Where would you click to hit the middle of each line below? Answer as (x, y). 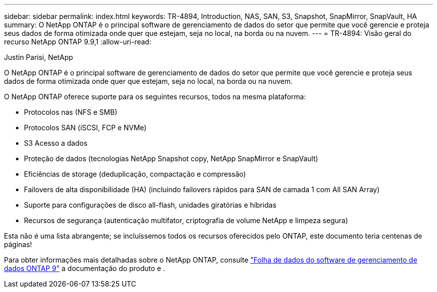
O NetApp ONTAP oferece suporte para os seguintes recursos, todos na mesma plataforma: (155, 97)
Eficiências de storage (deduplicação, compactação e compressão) (135, 174)
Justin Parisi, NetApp (39, 57)
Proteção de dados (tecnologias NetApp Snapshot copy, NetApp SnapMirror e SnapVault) (171, 158)
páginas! (18, 244)
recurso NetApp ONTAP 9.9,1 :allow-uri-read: (78, 42)
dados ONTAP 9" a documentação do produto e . (85, 268)
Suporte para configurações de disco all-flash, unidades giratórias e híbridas (150, 205)
